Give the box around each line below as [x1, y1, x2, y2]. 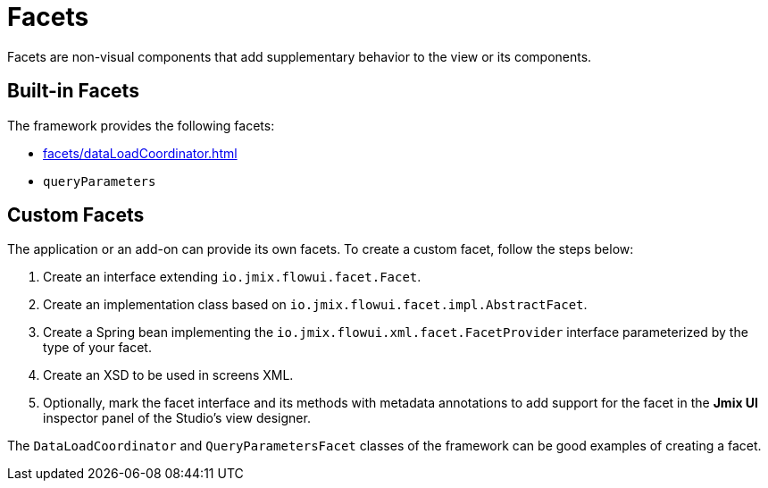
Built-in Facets [7, 80, 139, 103]
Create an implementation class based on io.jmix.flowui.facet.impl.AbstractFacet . [43, 297, 588, 313]
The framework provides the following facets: [7, 117, 275, 133]
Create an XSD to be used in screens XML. [43, 367, 294, 383]
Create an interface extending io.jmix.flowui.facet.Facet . [43, 269, 422, 285]
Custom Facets [7, 204, 145, 227]
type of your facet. [43, 340, 152, 356]
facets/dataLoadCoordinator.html [43, 145, 238, 161]
